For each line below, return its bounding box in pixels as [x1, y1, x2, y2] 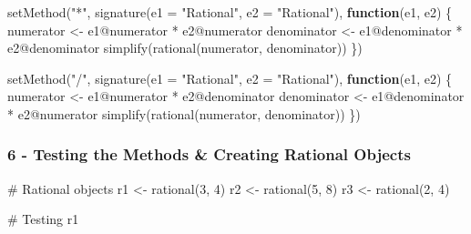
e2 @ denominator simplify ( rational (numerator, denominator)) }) [7, 38, 363, 57]
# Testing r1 [7, 209, 79, 229]
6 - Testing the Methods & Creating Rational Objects [7, 143, 411, 166]
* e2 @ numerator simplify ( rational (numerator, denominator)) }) [7, 104, 361, 123]
